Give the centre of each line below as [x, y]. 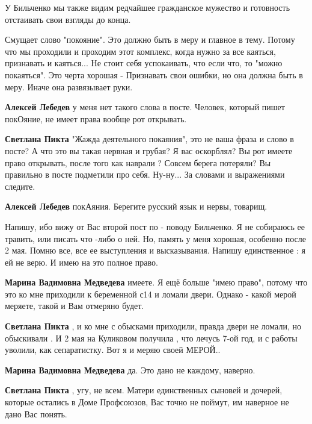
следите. [20, 186]
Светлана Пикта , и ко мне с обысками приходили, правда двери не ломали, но [153, 326]
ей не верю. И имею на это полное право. [81, 262]
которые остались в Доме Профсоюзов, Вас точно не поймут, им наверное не [147, 402]
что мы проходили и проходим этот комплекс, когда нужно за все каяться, [140, 51]
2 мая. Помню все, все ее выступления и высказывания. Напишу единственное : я [155, 250]
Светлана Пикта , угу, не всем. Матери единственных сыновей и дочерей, [144, 390]
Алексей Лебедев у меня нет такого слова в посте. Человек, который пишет [145, 107]
